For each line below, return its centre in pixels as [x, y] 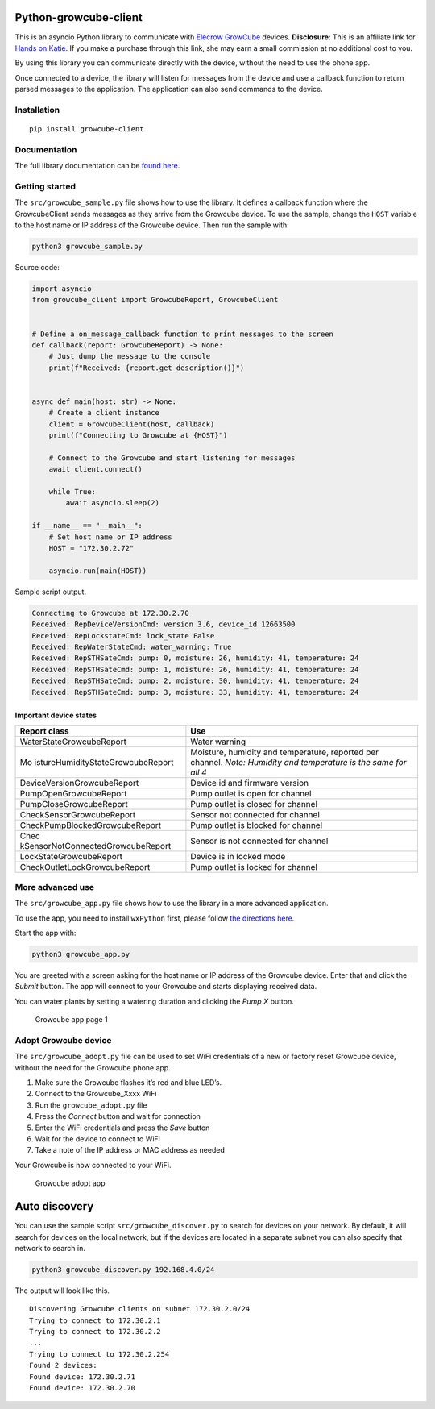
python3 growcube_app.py [81, 954]
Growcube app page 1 [71, 1020]
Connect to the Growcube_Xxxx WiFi [96, 1094]
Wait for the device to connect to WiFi [98, 1139]
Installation [37, 110]
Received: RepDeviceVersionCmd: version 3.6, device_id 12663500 [164, 624]
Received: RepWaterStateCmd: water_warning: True [132, 646]
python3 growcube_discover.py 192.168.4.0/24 [123, 1269]
